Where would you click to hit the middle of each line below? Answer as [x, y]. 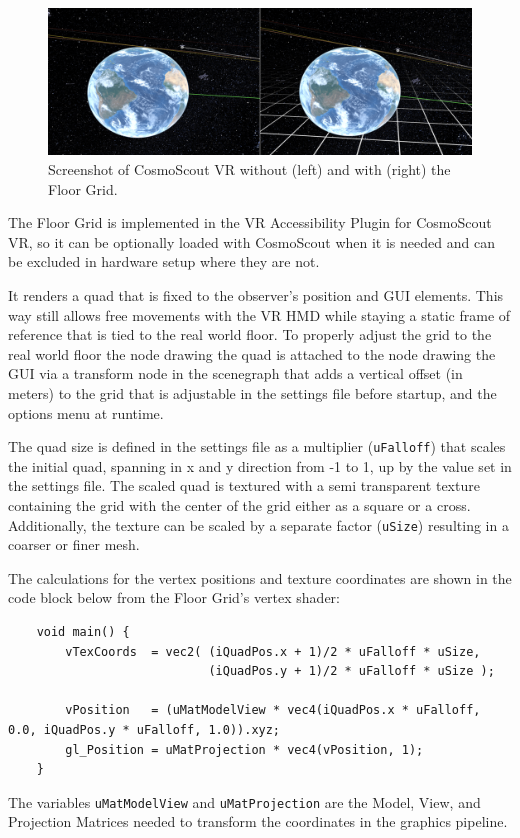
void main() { [83, 632]
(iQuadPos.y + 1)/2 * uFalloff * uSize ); [351, 671]
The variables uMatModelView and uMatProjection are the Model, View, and [244, 801]
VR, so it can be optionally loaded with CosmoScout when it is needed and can [251, 241]
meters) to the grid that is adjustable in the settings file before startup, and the [252, 392]
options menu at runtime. [86, 412]
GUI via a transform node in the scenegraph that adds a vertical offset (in [235, 373]
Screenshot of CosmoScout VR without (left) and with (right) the [249, 169]
